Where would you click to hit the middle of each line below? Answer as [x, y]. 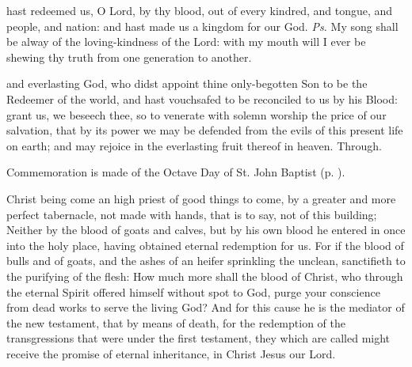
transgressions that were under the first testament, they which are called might [198, 338]
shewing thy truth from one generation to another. [129, 57]
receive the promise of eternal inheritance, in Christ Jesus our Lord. [171, 353]
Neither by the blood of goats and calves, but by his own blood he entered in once [206, 230]
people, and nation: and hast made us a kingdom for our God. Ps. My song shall [202, 26]
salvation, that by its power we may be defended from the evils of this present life [205, 130]
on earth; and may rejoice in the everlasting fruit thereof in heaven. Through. [195, 145]
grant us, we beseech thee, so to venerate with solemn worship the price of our [196, 114]
